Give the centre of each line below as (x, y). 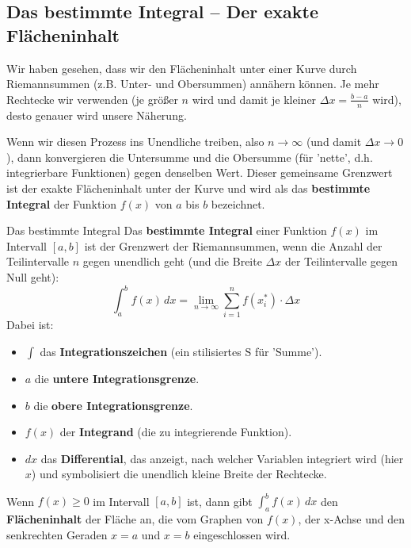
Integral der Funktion (62, 203)
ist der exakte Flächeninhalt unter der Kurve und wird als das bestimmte (188, 188)
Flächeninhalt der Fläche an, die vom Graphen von (135, 519)
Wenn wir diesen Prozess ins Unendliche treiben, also (135, 142)
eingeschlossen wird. (242, 534)
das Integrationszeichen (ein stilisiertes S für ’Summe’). (181, 351)
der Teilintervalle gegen (341, 261)
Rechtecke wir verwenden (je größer (92, 99)
